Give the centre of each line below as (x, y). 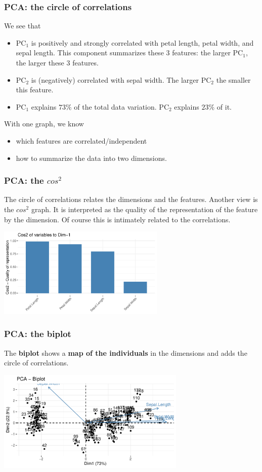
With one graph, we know (44, 124)
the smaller (233, 79)
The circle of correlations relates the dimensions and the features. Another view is (131, 199)
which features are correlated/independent (81, 140)
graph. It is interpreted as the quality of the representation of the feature (144, 209)
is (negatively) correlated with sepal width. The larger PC (121, 79)
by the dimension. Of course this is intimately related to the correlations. (117, 219)
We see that (23, 26)
